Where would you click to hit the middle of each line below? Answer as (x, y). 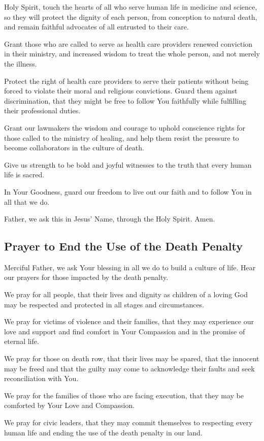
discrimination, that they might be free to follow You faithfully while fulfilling (125, 100)
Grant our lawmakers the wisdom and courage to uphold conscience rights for (125, 127)
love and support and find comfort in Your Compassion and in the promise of (125, 331)
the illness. (21, 63)
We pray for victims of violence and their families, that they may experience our (129, 321)
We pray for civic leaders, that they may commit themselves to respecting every (128, 422)
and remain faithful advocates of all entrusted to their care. (96, 27)
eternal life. (22, 341)
